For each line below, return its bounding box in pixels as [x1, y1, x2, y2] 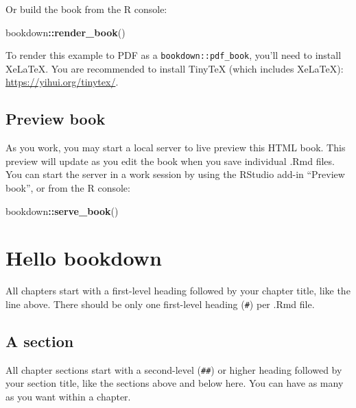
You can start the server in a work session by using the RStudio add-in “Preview [5, 167, 345, 181]
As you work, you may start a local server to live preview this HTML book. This [5, 140, 346, 155]
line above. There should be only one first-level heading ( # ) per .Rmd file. [5, 296, 315, 311]
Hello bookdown [5, 244, 162, 272]
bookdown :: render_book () [5, 25, 126, 39]
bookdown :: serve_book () [5, 203, 119, 218]
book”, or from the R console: [5, 181, 130, 195]
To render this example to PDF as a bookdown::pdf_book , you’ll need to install [5, 48, 342, 62]
